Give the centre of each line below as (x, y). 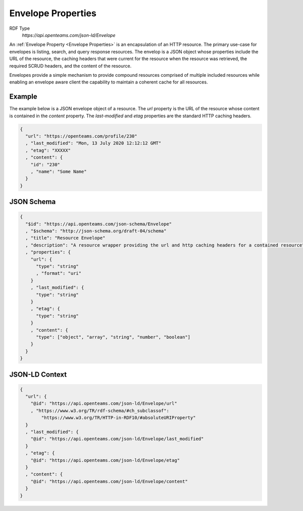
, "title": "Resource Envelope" (65, 238)
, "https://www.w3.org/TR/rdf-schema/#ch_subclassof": (100, 410)
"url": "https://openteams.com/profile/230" (81, 136)
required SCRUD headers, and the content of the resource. (70, 66)
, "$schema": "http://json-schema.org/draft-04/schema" (96, 231)
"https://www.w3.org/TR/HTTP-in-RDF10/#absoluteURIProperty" (118, 418)
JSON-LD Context (38, 374)
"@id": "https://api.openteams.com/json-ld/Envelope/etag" (105, 460)
